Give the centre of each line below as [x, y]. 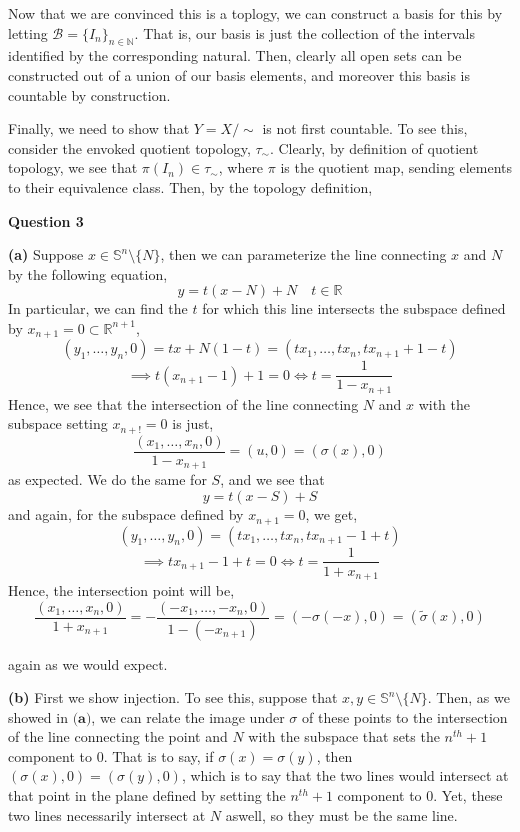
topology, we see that [73, 167]
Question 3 [46, 220]
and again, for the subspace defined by [126, 514]
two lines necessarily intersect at [107, 814]
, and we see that [272, 479]
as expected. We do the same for [107, 479]
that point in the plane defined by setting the [147, 795]
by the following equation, [88, 273]
